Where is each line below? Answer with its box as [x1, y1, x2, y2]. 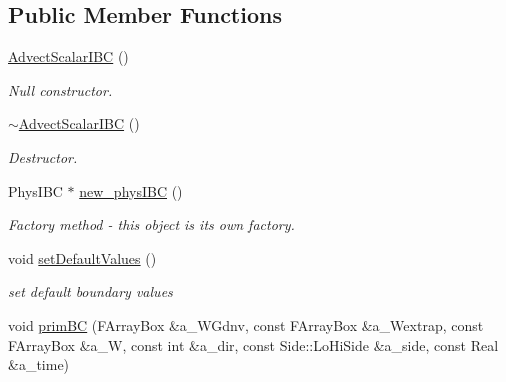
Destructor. [8, 146, 78, 167]
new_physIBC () [79, 180, 183, 201]
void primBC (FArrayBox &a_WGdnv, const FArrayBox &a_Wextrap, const [8, 314, 484, 335]
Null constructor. [8, 79, 113, 100]
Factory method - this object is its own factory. [8, 214, 295, 235]
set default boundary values [8, 281, 173, 302]
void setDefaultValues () [8, 247, 157, 268]
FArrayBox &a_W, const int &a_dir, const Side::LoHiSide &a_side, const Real [8, 334, 499, 355]
